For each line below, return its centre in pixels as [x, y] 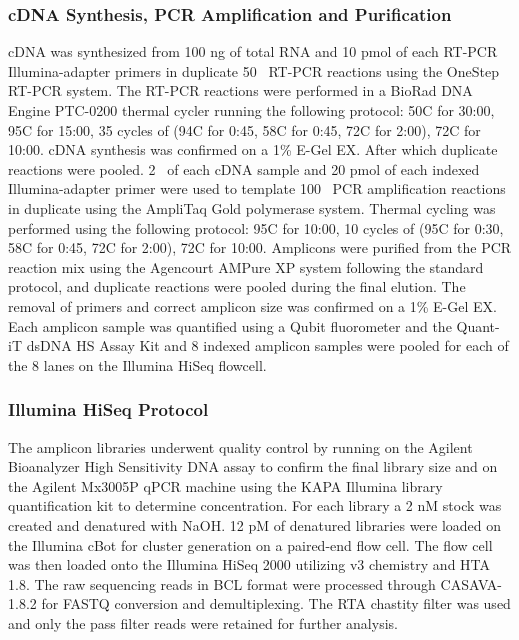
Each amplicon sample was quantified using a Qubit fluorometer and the [230, 325]
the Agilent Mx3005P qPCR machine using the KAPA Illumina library [225, 485]
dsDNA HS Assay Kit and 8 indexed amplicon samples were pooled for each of [267, 345]
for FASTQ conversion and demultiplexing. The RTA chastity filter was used [276, 603]
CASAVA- [471, 583]
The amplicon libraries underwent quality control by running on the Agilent [240, 446]
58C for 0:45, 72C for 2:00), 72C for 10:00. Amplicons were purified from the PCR [260, 247]
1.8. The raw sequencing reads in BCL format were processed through [222, 583]
